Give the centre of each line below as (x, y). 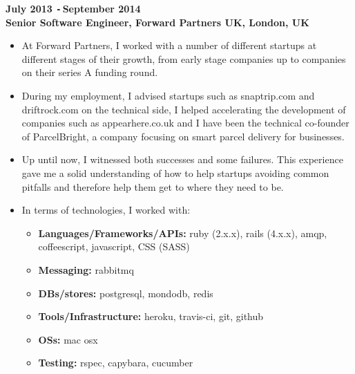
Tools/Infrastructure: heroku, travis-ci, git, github (151, 316)
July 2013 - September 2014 (73, 8)
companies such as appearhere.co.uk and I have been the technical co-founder (185, 123)
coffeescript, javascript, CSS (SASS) (114, 246)
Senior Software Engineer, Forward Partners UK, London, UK (157, 22)
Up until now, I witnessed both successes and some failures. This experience (182, 159)
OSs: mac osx (68, 339)
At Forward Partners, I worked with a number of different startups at (169, 45)
